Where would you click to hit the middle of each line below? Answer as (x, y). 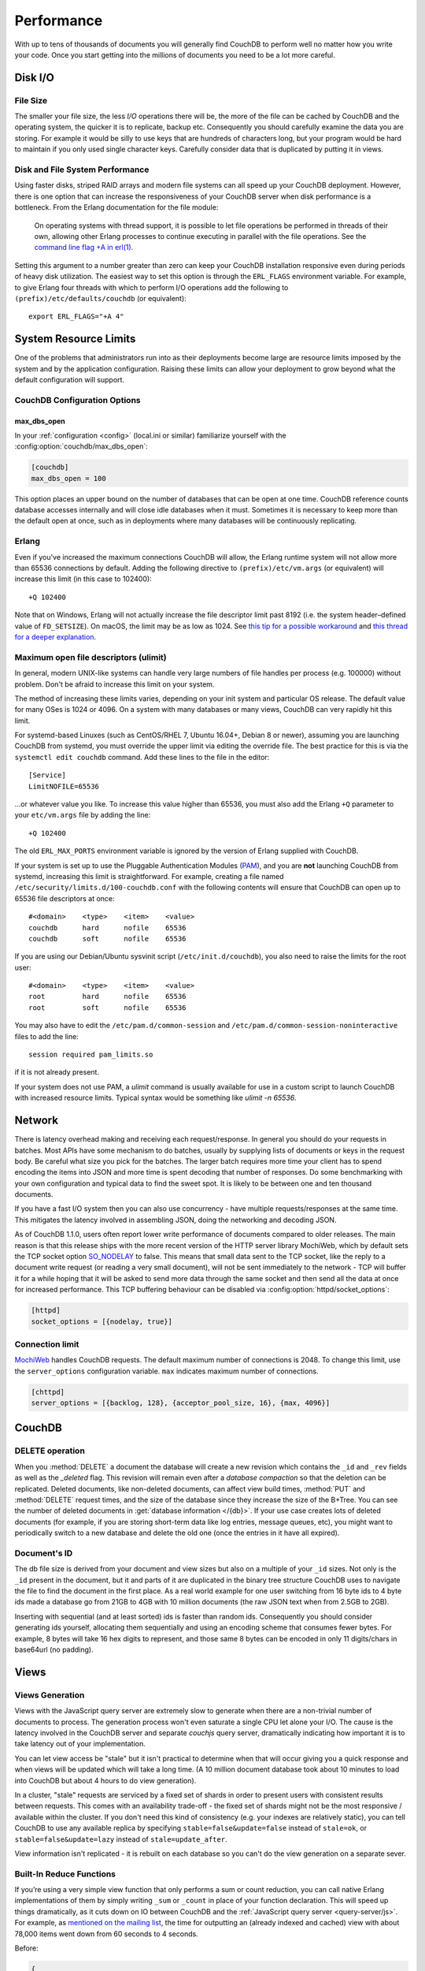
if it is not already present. (57, 1072)
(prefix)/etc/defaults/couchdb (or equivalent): (100, 298)
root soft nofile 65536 (107, 1008)
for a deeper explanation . (55, 637)
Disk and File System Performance (82, 170)
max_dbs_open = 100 (68, 478)
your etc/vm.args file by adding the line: (83, 815)
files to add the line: (46, 1036)
